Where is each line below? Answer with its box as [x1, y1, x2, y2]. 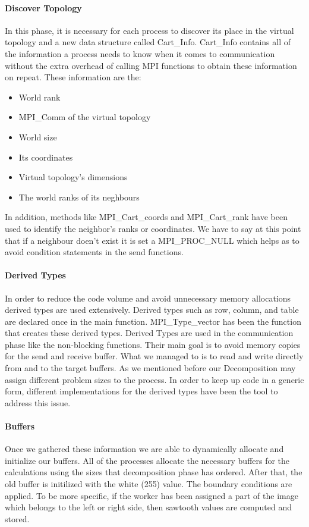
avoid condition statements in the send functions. [5, 246, 184, 258]
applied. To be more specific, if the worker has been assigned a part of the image [5, 489, 298, 501]
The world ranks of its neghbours [18, 190, 140, 203]
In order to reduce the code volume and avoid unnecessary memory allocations [5, 291, 291, 304]
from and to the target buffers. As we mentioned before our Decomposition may [5, 362, 296, 374]
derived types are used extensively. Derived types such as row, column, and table [5, 303, 299, 316]
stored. [5, 512, 30, 525]
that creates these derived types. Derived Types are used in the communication [5, 327, 294, 339]
